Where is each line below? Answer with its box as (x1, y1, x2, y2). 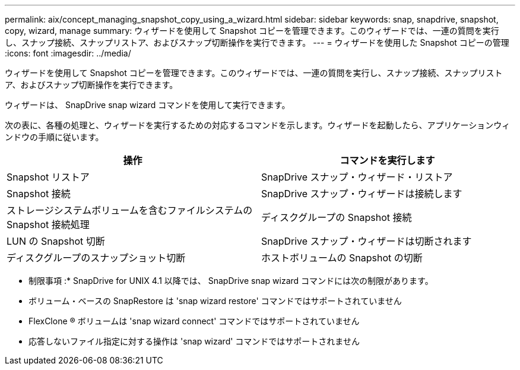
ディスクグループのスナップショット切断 (7, 252, 186, 264)
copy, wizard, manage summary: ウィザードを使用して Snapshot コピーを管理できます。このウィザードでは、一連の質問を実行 (5, 26, 499, 36)
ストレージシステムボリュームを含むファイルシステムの (7, 204, 253, 216)
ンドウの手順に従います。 (5, 132, 104, 142)
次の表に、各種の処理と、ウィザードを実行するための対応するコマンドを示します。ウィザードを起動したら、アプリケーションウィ (5, 120, 511, 130)
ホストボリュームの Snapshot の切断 (261, 252, 423, 264)
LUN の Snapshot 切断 (7, 235, 105, 247)
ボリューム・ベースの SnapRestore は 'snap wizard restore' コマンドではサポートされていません (28, 296, 402, 306)
